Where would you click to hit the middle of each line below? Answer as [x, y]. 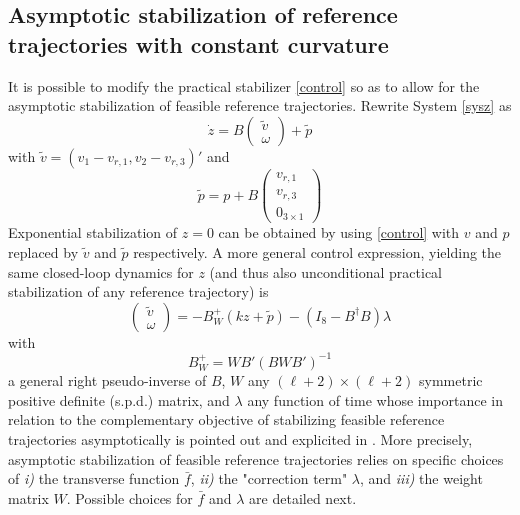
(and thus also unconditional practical [325, 271]
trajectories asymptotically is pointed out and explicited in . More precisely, [240, 438]
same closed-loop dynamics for [101, 271]
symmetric [451, 380]
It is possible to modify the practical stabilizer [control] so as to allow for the [244, 85]
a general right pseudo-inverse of [107, 380]
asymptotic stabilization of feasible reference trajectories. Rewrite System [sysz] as [260, 105]
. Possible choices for [129, 497]
